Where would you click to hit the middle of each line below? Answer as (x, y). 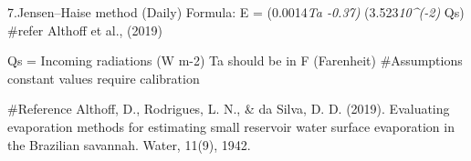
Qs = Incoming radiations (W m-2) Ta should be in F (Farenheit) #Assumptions (235, 60)
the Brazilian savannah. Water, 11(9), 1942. (129, 144)
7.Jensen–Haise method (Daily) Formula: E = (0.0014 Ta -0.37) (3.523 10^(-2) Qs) (236, 12)
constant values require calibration (104, 78)
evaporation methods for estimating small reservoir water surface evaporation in (231, 126)
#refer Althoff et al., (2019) (85, 30)
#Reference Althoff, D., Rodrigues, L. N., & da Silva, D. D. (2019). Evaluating (229, 109)
